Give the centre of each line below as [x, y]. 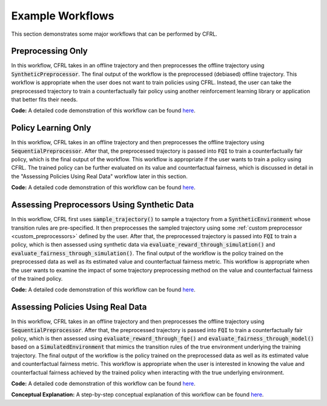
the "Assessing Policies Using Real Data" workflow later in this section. [99, 176]
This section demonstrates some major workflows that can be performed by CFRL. [114, 34]
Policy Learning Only [51, 128]
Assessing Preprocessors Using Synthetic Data [102, 205]
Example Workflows [63, 16]
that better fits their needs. [45, 99]
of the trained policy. [37, 278]
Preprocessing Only [49, 51]
